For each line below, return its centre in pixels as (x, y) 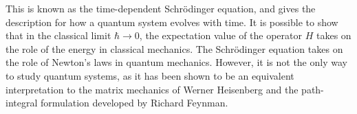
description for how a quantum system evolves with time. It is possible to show (172, 22)
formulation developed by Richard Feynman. (134, 103)
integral (22, 103)
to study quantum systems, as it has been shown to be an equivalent (150, 75)
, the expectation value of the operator (220, 35)
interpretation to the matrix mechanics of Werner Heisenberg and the (152, 89)
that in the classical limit (58, 35)
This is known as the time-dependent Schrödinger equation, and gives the (161, 8)
